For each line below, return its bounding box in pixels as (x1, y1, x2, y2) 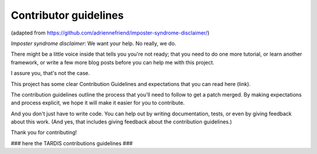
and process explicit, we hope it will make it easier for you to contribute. (11, 100, 185, 107)
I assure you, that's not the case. (11, 70, 90, 77)
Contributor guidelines (11, 9, 124, 22)
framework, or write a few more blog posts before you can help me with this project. (11, 59, 214, 66)
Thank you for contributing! (11, 129, 77, 136)
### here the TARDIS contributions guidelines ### (11, 139, 133, 146)
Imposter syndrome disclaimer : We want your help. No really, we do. (11, 40, 176, 47)
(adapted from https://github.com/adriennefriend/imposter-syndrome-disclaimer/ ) (11, 29, 210, 36)
